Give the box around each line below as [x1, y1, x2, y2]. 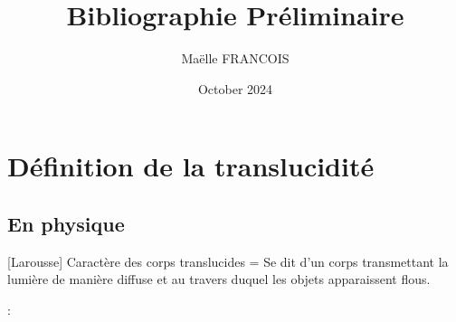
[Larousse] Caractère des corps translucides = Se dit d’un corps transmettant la [7, 251, 449, 270]
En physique [7, 209, 125, 237]
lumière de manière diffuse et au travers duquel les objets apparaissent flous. [7, 270, 431, 289]
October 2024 [197, 79, 273, 98]
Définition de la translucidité [7, 147, 375, 185]
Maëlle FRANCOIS [181, 49, 290, 68]
